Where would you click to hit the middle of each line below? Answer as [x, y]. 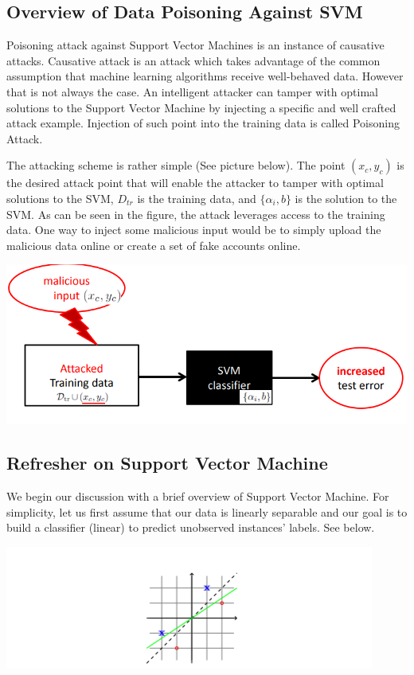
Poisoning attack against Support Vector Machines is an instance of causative [195, 45]
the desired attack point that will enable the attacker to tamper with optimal [195, 183]
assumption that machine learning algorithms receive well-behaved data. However [205, 76]
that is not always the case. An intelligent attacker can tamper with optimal [192, 91]
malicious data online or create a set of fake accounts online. [154, 245]
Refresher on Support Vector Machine [167, 463]
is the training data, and [197, 198]
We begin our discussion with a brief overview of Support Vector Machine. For [198, 496]
